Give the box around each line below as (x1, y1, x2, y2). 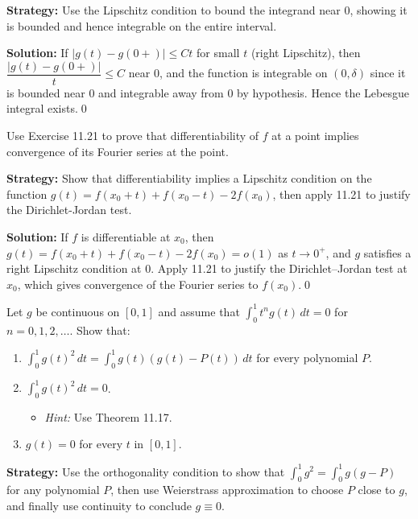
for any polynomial (6, 481, 100, 498)
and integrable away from (98, 84, 224, 101)
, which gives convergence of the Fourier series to (17, 275, 259, 292)
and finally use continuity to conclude (6, 496, 192, 513)
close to (358, 481, 395, 498)
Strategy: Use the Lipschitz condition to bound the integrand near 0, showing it (6, 2, 408, 18)
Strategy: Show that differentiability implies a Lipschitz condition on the (6, 170, 372, 187)
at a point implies (271, 127, 359, 144)
